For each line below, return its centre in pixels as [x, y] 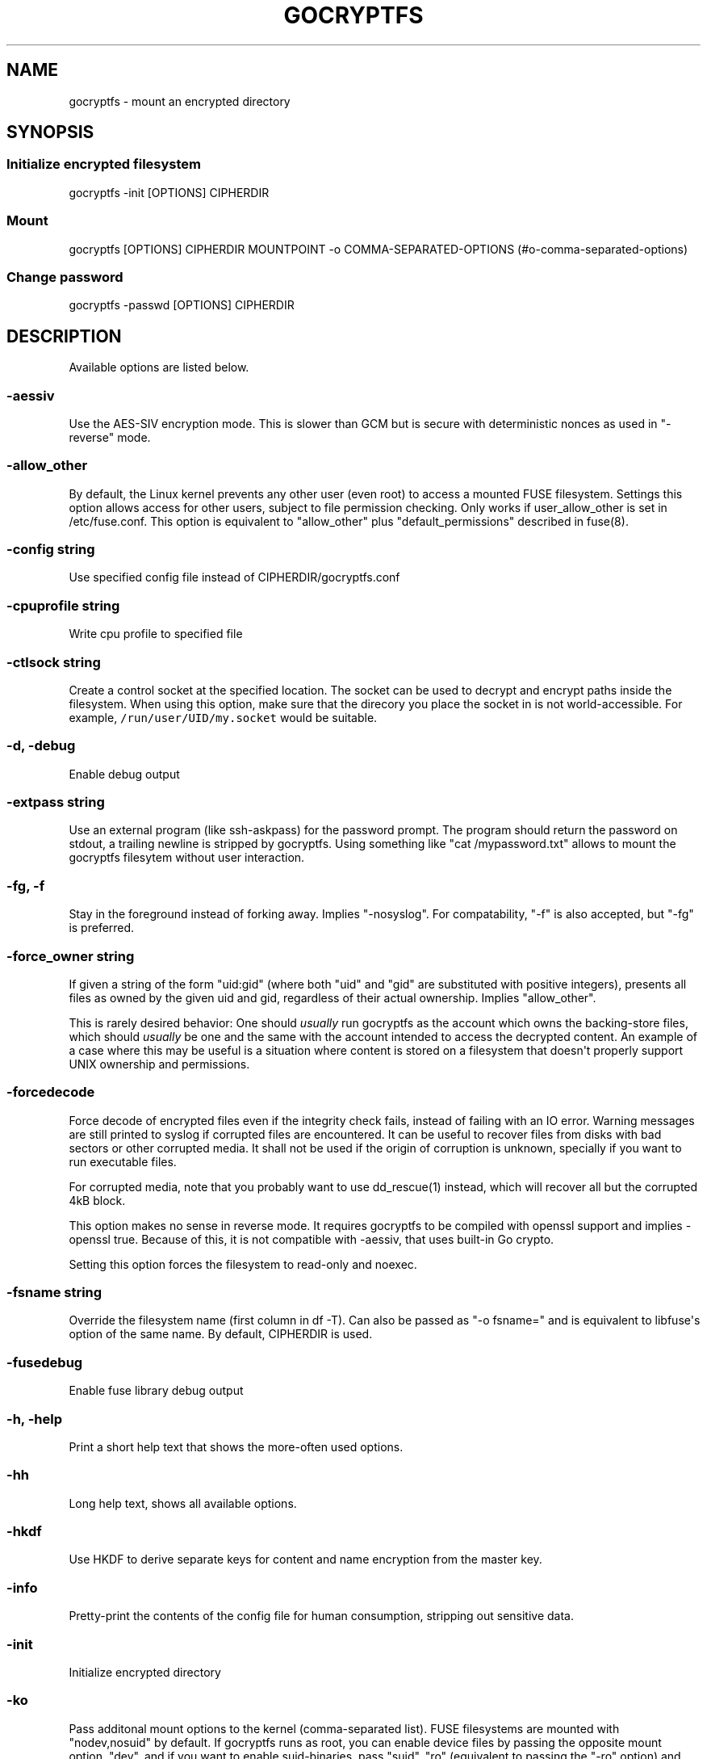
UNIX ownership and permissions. [159, 1064]
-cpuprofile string [63, 605]
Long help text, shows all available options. [183, 1503]
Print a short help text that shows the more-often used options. [236, 1446]
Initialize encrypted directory [145, 1672]
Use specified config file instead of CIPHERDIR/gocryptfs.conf [234, 577]
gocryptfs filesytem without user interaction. [187, 858]
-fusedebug [45, 1362]
